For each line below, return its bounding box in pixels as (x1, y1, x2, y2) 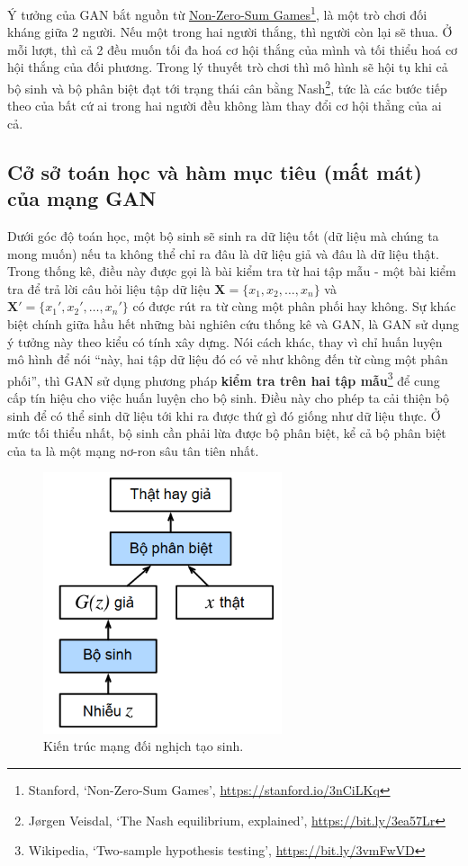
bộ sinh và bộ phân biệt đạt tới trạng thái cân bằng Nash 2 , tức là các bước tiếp (7, 76, 447, 97)
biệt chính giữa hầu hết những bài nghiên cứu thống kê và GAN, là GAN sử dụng (7, 315, 459, 334)
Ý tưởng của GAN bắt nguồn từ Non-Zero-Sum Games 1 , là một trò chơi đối (7, 3, 427, 23)
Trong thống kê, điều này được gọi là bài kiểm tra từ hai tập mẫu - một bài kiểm (7, 262, 456, 281)
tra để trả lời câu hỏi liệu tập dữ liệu (7, 279, 211, 298)
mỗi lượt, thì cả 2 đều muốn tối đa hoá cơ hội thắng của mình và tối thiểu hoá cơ (7, 40, 458, 58)
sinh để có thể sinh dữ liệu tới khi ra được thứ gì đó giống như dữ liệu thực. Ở (7, 406, 441, 424)
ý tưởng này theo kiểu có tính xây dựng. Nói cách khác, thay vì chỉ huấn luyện (7, 332, 443, 351)
